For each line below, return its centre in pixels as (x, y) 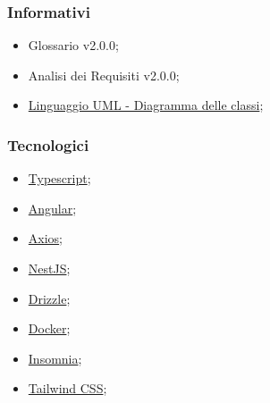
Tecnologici (48, 144)
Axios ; (46, 238)
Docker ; (49, 328)
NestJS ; (49, 268)
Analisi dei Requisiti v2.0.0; (104, 75)
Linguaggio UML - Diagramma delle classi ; (146, 105)
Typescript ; (59, 178)
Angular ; (52, 208)
